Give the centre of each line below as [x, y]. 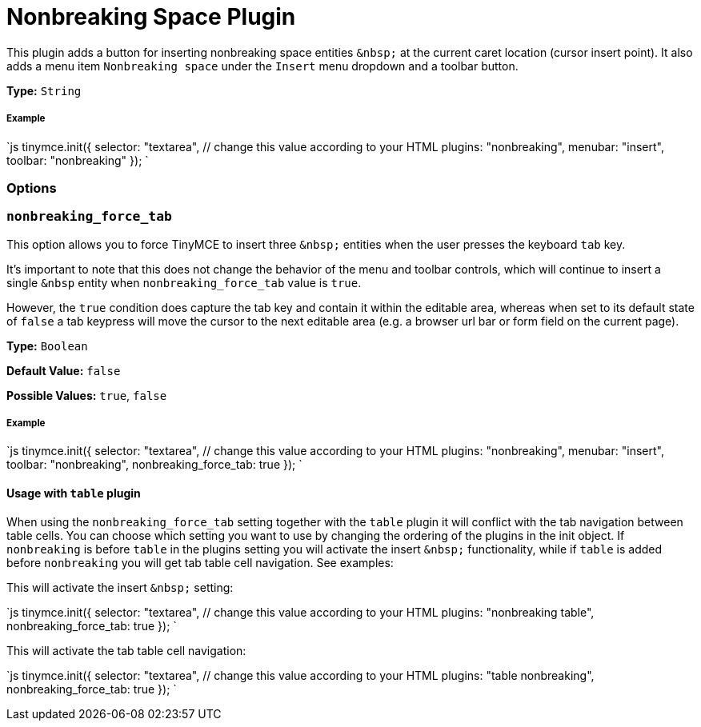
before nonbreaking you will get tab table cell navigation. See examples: [200, 562]
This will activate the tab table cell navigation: [126, 650]
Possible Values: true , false [87, 395]
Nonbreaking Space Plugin [151, 17]
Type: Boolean [47, 346]
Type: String [44, 90]
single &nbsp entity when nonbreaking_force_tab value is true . [184, 282]
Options [32, 188]
